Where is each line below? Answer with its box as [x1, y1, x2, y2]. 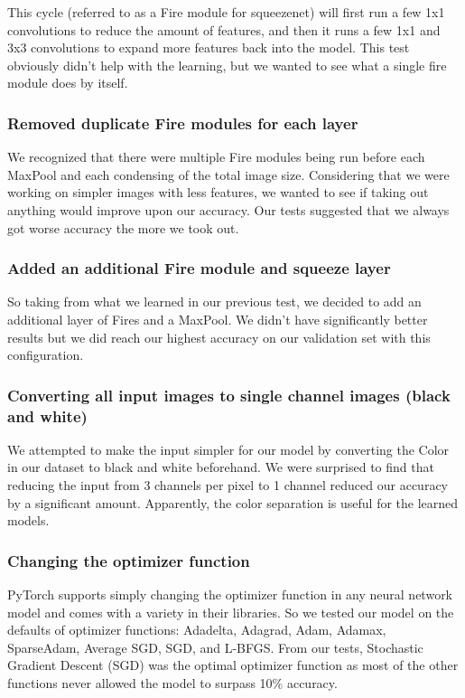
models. [7, 511, 50, 530]
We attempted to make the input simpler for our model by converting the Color [7, 439, 450, 458]
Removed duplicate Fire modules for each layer [7, 111, 358, 134]
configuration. [7, 345, 84, 364]
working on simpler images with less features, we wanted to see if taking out [7, 183, 429, 202]
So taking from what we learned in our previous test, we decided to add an [7, 292, 422, 311]
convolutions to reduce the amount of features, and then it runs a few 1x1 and [7, 20, 441, 39]
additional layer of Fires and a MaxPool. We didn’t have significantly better [7, 309, 428, 328]
